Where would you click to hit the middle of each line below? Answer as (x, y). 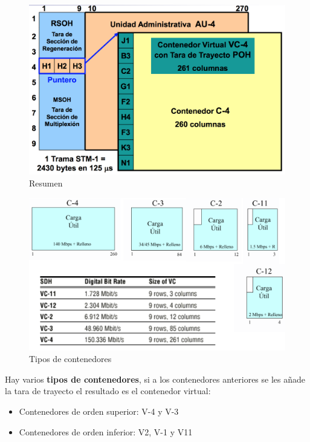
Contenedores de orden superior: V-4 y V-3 (99, 411)
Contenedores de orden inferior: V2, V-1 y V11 (106, 431)
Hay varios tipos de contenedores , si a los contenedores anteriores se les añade (155, 379)
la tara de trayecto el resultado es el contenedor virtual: (108, 391)
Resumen (46, 183)
